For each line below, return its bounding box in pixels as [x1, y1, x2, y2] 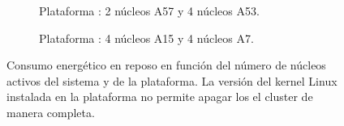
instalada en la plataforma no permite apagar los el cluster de [6, 88, 313, 105]
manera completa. [6, 103, 95, 120]
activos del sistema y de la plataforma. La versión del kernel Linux [6, 72, 338, 89]
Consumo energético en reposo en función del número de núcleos [6, 57, 326, 73]
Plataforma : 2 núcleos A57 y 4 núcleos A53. [39, 2, 260, 19]
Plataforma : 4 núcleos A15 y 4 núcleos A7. [39, 29, 254, 46]
